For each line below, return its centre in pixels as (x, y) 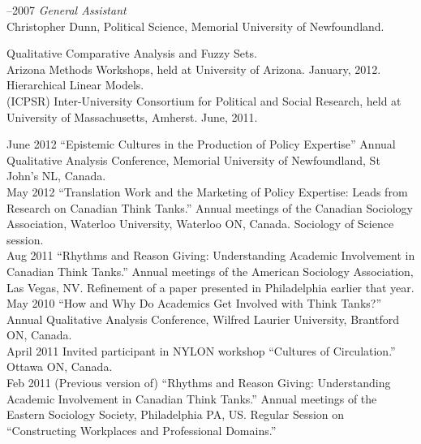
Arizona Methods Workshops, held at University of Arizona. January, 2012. (194, 69)
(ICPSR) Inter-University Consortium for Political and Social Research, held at (204, 100)
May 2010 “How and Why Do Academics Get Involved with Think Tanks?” (194, 303)
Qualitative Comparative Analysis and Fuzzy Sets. (132, 53)
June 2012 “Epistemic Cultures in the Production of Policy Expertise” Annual (201, 144)
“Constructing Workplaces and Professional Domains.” (142, 430)
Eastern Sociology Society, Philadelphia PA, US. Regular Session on (176, 414)
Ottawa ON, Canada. (60, 366)
